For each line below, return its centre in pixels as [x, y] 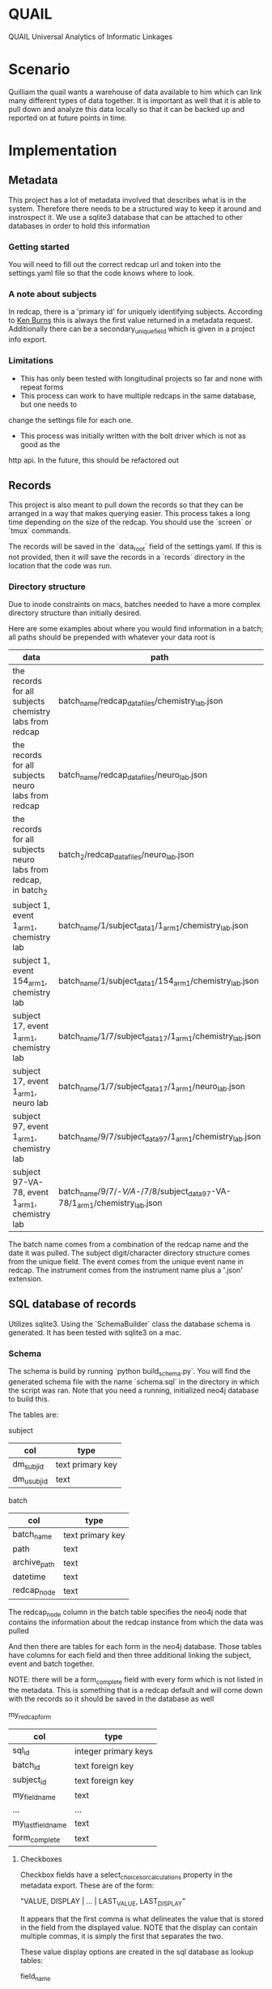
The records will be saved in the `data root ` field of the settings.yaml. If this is [135, 547]
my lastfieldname [40, 1823]
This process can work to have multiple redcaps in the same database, [138, 395]
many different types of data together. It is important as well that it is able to [135, 100]
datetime [29, 1577]
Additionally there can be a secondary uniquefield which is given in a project [132, 330]
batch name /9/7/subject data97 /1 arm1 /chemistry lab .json [159, 1138]
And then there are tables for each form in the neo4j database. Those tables [135, 1647]
